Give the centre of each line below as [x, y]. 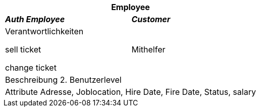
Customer [151, 19]
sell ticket [23, 49]
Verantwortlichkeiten [44, 31]
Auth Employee [35, 19]
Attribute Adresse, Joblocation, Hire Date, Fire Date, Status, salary [131, 92]
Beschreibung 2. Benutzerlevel [63, 80]
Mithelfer [148, 49]
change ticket [31, 68]
